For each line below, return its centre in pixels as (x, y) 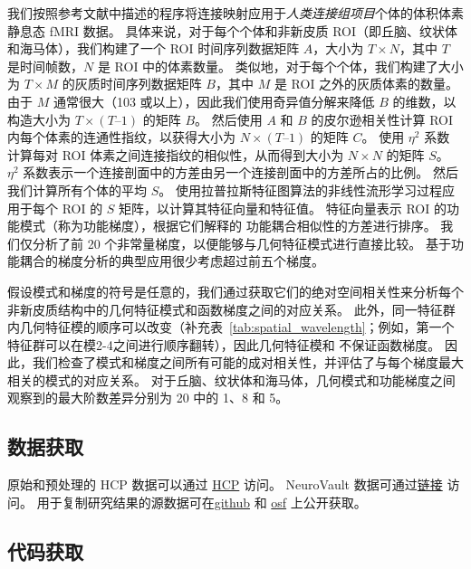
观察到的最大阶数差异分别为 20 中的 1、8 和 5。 (148, 398)
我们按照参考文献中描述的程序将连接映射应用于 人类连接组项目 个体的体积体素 (235, 13)
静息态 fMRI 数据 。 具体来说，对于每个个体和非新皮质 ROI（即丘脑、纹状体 (232, 30)
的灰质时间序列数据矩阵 (132, 84)
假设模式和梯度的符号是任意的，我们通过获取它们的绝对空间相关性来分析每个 (235, 291)
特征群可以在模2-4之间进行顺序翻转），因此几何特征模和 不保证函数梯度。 (224, 344)
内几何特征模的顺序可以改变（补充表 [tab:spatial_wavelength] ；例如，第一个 (231, 327)
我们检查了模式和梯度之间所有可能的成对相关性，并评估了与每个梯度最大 (248, 362)
